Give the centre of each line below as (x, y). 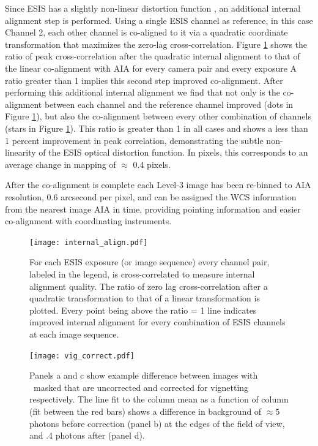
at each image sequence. (74, 334)
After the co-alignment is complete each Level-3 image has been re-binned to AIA (158, 185)
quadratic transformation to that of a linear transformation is (145, 298)
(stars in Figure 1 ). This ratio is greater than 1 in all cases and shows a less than (157, 128)
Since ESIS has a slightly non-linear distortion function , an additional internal (153, 8)
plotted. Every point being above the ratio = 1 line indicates (143, 310)
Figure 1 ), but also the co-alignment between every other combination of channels (158, 116)
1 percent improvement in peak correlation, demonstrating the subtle (134, 140)
